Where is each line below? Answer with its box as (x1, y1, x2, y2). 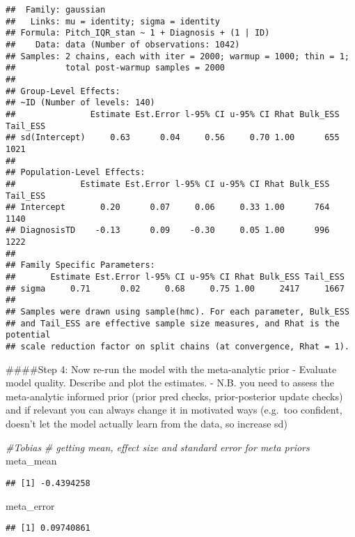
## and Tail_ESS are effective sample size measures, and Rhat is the (6, 318, 340, 328)
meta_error (6, 498, 55, 513)
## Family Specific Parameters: (6, 260, 155, 271)
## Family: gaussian (6, 5, 106, 15)
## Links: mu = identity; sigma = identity (6, 16, 220, 27)
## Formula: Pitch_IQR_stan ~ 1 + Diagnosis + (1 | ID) (6, 28, 270, 38)
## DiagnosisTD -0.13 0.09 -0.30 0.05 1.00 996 (6, 225, 330, 236)
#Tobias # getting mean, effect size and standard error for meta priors (6, 439, 310, 454)
